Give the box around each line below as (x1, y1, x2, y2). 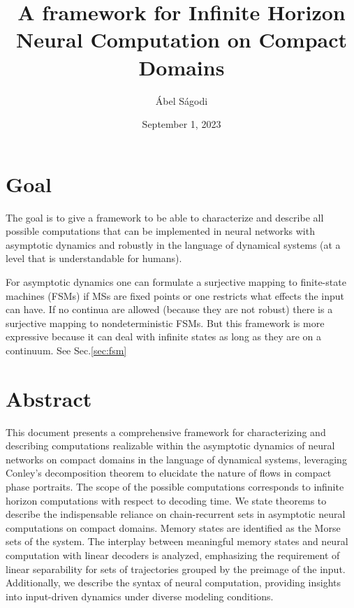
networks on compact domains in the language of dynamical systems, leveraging (6, 451, 347, 466)
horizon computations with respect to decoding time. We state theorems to (6, 493, 327, 507)
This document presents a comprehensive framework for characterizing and (6, 424, 326, 439)
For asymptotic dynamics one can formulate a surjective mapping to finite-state (6, 275, 346, 289)
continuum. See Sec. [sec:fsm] (6, 342, 127, 357)
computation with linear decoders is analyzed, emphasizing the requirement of (6, 548, 340, 563)
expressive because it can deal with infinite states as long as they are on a (6, 329, 322, 344)
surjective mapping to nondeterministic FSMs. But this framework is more (6, 315, 325, 330)
